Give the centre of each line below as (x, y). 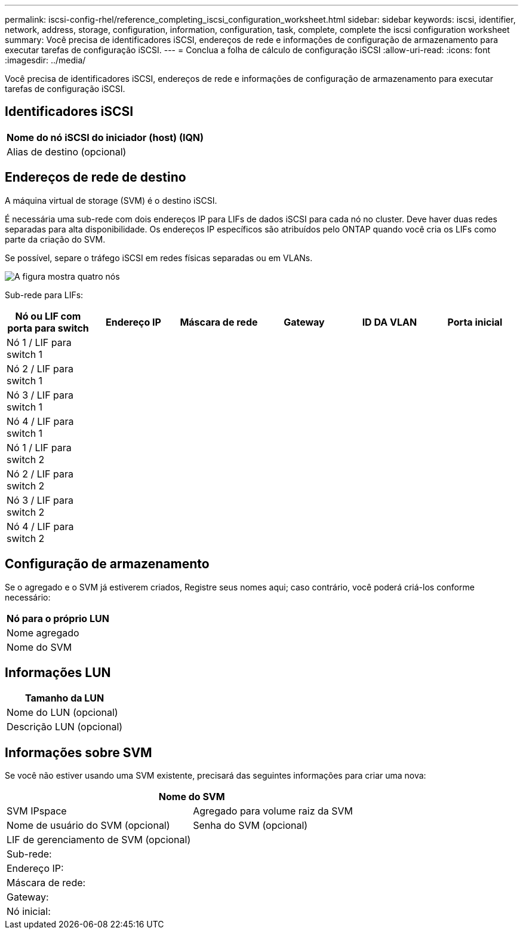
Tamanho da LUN (64, 698)
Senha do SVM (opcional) (250, 826)
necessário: (28, 597)
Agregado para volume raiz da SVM (273, 811)
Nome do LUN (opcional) (62, 713)
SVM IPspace (37, 811)
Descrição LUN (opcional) (65, 727)
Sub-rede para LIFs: (44, 295)
